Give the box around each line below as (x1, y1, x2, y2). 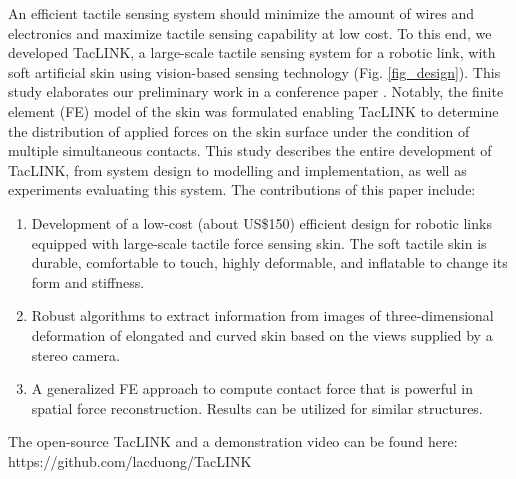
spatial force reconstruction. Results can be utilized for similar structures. (31, 397, 483, 418)
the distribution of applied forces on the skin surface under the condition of (8, 120, 470, 141)
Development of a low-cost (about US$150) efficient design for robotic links (31, 212, 492, 233)
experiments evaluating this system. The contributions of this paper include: (8, 179, 476, 200)
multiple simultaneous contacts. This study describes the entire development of (8, 140, 492, 161)
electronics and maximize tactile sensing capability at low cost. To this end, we (8, 22, 492, 43)
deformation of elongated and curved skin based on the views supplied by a (31, 324, 493, 345)
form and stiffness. (31, 271, 145, 292)
